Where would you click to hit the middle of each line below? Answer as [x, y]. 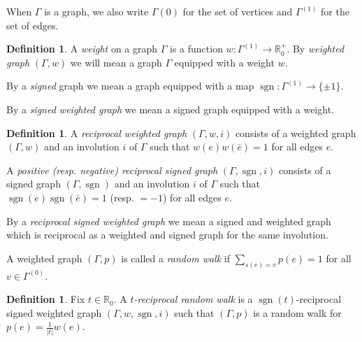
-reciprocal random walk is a [193, 299]
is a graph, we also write [96, 11]
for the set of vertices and [238, 11]
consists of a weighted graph [296, 133]
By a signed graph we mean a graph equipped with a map [130, 86]
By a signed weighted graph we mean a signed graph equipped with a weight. [170, 109]
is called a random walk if [175, 258]
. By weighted [316, 49]
